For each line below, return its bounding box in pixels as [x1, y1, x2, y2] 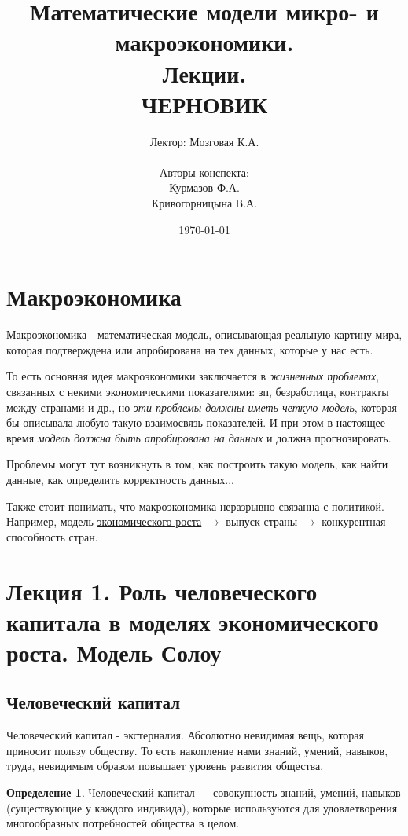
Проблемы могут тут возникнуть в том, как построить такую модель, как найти [6, 456, 388, 472]
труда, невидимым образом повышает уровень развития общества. [6, 757, 324, 774]
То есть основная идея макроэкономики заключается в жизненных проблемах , [6, 368, 380, 384]
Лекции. [162, 57, 247, 89]
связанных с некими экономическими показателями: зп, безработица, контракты [6, 383, 389, 399]
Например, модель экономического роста [6, 513, 202, 530]
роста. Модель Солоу [6, 636, 222, 668]
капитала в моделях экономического [6, 605, 379, 637]
